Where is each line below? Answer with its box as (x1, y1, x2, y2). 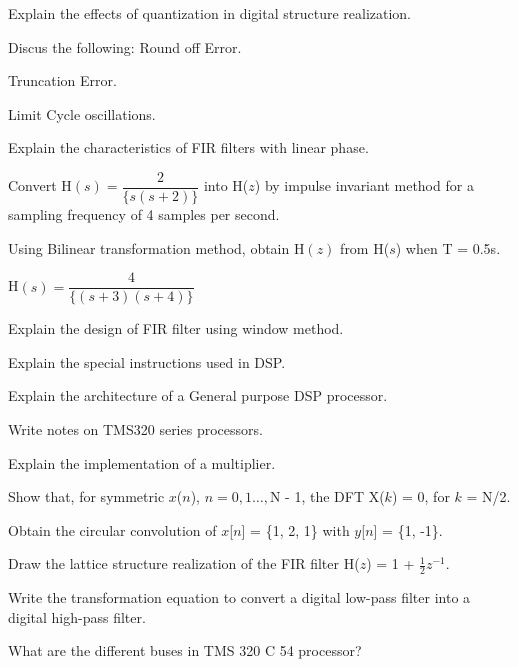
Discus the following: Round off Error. (8, 36, 242, 57)
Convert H (8, 175, 72, 196)
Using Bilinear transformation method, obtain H (8, 237, 305, 258)
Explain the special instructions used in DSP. (8, 351, 286, 372)
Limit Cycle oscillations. (8, 103, 156, 124)
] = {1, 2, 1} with (241, 519, 350, 540)
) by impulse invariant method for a (254, 175, 474, 196)
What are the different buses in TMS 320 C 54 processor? (8, 640, 362, 661)
